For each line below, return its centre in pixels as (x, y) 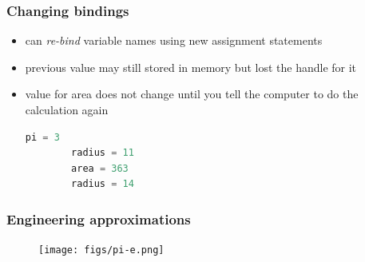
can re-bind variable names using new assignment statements (174, 40)
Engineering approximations (99, 218)
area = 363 (100, 168)
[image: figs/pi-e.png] (101, 250)
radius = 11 (103, 153)
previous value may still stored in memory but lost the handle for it (191, 67)
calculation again (67, 109)
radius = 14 (103, 184)
